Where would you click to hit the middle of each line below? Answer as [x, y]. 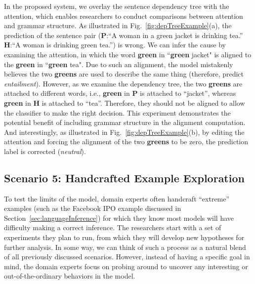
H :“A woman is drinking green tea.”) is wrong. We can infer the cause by [115, 45]
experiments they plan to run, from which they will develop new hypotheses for [124, 237]
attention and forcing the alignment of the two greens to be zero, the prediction [126, 142]
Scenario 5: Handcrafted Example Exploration [124, 178]
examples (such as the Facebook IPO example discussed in [93, 208]
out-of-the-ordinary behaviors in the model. [70, 276]
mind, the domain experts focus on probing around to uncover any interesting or [126, 266]
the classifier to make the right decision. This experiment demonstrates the [117, 112]
